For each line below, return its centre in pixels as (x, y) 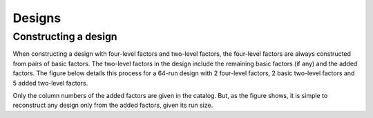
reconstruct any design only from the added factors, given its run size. (113, 105)
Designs (37, 18)
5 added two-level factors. (50, 83)
